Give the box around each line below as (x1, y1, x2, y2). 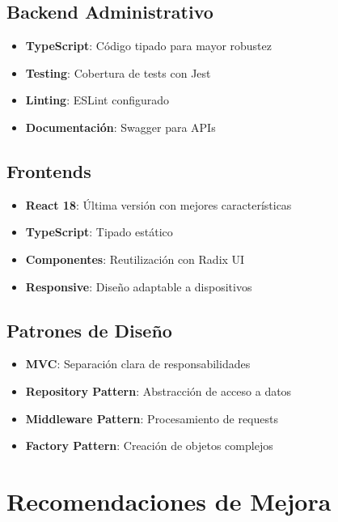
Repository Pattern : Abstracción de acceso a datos (25, 382, 292, 399)
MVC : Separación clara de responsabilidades (25, 355, 251, 372)
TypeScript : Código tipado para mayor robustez (25, 37, 272, 54)
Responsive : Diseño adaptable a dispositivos (25, 278, 252, 295)
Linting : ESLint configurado (25, 91, 170, 108)
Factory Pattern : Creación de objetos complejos (25, 437, 273, 454)
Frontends (6, 158, 91, 183)
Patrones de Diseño (6, 317, 172, 342)
